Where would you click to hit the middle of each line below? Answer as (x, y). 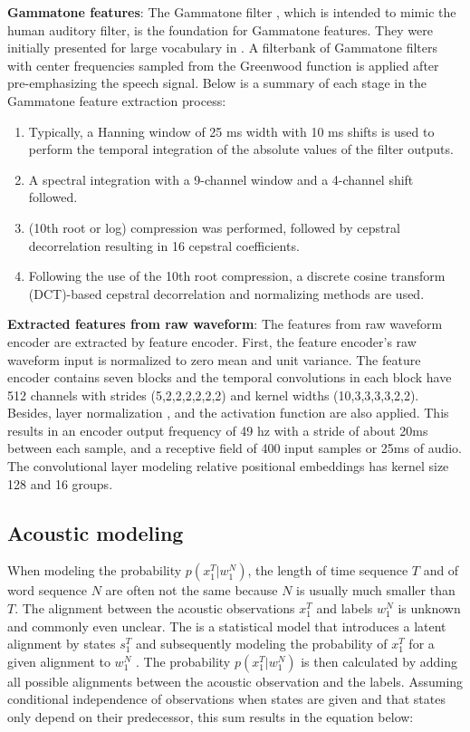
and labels (345, 608)
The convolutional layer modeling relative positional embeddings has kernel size (228, 466)
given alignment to (59, 661)
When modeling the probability (95, 570)
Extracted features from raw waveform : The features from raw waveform (225, 324)
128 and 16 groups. (60, 483)
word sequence (47, 590)
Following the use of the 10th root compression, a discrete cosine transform (237, 276)
